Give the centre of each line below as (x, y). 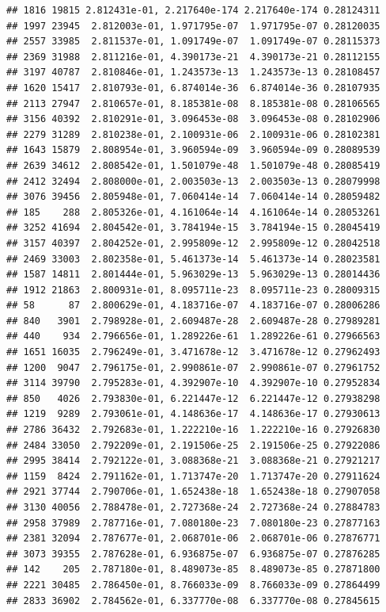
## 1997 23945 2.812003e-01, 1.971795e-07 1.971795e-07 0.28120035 (193, 26)
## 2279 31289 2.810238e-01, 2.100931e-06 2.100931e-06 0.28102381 (193, 134)
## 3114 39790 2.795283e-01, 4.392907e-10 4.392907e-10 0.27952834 (193, 383)
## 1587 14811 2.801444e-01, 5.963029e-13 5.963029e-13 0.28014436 (193, 275)
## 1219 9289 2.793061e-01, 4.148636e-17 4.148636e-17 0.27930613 (193, 414)
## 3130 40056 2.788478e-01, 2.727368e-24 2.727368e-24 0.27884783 (193, 507)
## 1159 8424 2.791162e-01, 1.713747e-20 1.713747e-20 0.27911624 (193, 476)
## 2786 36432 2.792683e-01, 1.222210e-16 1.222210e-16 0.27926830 (193, 430)
